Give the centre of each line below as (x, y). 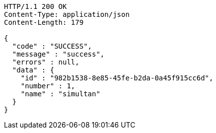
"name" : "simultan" (60, 94)
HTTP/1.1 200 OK (36, 6)
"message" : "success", (58, 54)
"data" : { (33, 70)
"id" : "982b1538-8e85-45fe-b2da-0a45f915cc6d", (117, 78)
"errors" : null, (46, 62)
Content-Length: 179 (44, 22)
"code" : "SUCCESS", (52, 46)
